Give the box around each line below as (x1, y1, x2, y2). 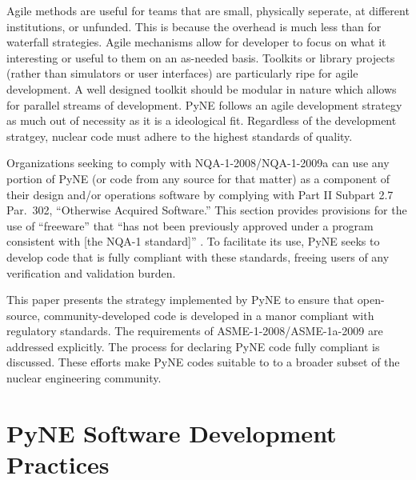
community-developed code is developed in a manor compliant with (43, 306, 374, 323)
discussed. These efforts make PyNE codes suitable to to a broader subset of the (6, 354, 400, 370)
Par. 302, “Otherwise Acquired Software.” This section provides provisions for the (6, 202, 407, 218)
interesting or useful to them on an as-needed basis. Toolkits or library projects (6, 49, 395, 66)
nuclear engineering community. (6, 370, 162, 386)
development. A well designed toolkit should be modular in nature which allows (6, 80, 397, 97)
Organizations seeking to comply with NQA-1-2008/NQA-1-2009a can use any (6, 154, 390, 171)
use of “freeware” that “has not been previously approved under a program (6, 217, 374, 234)
